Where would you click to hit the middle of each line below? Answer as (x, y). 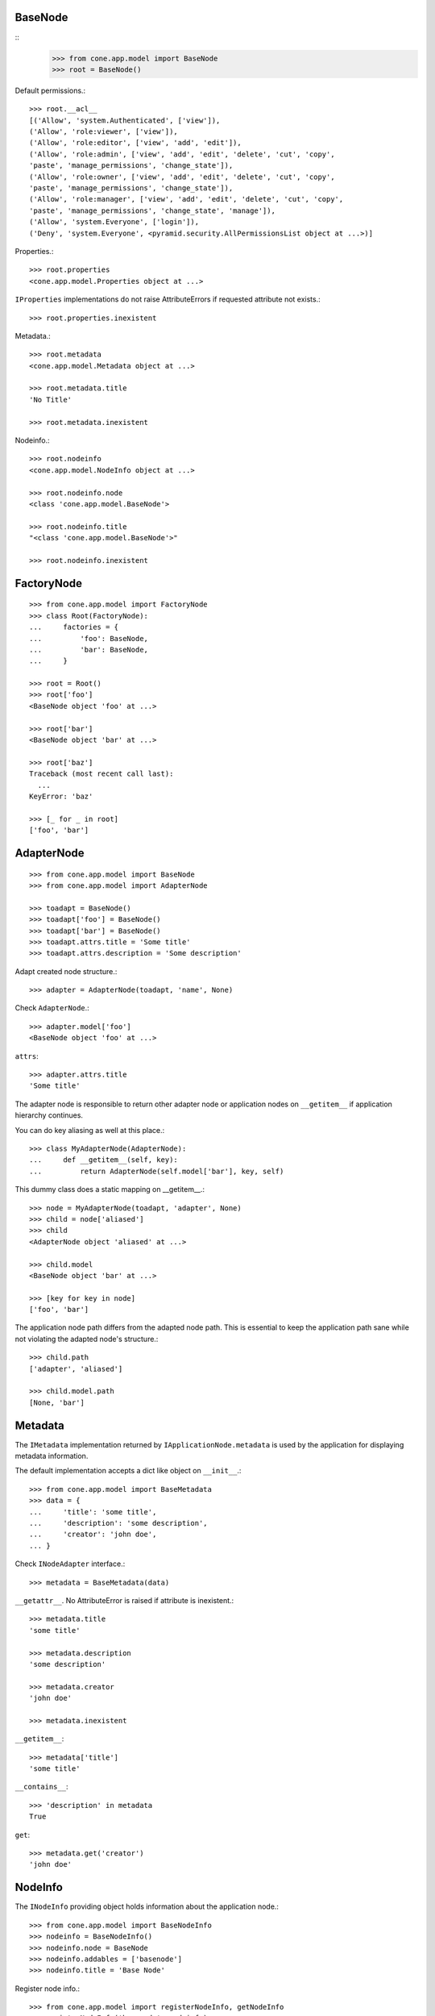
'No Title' (51, 400)
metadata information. (52, 1456)
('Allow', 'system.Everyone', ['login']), (114, 222)
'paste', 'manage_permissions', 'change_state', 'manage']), (152, 210)
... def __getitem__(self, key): (104, 1160)
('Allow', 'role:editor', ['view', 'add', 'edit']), (135, 143)
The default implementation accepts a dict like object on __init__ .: (128, 1471)
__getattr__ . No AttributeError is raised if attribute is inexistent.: (124, 1600)
